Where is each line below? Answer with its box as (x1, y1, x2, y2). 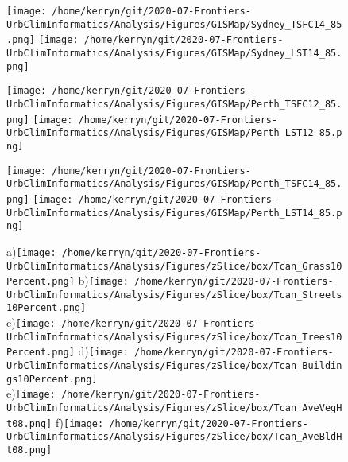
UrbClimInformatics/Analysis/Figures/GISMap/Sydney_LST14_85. (6, 47, 342, 59)
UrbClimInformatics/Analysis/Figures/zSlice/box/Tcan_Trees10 (6, 331, 342, 343)
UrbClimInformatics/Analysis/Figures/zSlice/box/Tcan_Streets (6, 289, 342, 301)
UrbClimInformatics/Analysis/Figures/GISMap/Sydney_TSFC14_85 (6, 18, 342, 30)
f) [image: (55, 413, 104, 430)
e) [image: (6, 385, 56, 402)
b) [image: (78, 272, 129, 289)
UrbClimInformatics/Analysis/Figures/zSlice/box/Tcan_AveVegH (6, 402, 342, 414)
